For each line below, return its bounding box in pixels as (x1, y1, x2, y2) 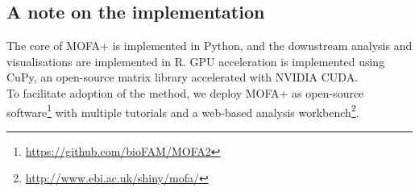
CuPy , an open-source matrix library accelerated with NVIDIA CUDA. (6, 69, 359, 86)
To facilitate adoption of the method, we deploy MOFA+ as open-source (6, 84, 364, 101)
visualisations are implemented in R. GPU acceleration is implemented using (6, 52, 385, 69)
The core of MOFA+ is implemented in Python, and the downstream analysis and (6, 37, 413, 54)
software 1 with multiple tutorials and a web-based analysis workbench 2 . (6, 101, 359, 120)
